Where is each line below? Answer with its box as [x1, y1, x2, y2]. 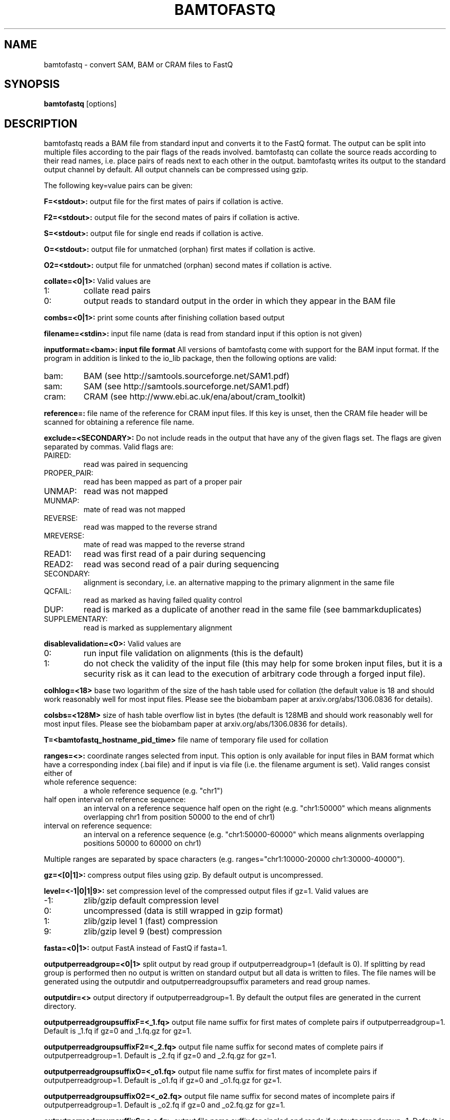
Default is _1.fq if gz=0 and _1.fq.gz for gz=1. [44, 1026, 192, 1036]
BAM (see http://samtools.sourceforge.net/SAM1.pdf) [83, 371, 290, 382]
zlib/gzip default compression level [83, 895, 219, 906]
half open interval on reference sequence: [44, 795, 186, 804]
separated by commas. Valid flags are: [44, 442, 174, 451]
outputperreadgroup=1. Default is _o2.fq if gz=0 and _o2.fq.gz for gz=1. [44, 1100, 285, 1110]
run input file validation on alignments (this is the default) [83, 648, 304, 659]
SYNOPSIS [4, 78, 60, 91]
